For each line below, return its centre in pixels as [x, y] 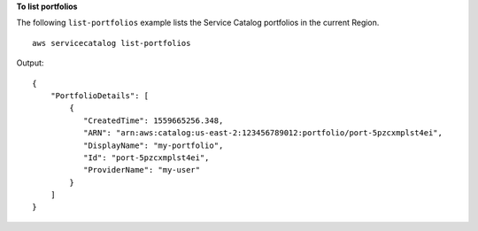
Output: [30, 63]
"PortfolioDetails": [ [100, 96]
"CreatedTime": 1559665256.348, [153, 120]
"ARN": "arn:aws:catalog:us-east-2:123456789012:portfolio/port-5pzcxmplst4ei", [262, 133]
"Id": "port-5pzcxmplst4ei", [146, 158]
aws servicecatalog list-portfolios [112, 43]
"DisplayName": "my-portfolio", [153, 145]
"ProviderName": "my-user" [142, 170]
